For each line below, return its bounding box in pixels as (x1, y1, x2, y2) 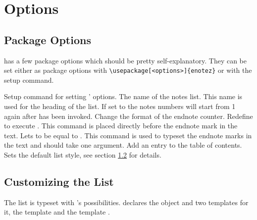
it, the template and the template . (4, 207, 110, 217)
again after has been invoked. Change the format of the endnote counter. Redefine (4, 110, 253, 121)
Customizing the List (4, 173, 114, 189)
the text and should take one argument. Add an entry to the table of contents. (4, 140, 242, 150)
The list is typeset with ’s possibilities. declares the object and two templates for (4, 197, 249, 207)
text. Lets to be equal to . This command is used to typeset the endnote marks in (4, 130, 252, 140)
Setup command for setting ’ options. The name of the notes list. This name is (4, 91, 243, 102)
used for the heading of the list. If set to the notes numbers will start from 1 (4, 101, 236, 111)
